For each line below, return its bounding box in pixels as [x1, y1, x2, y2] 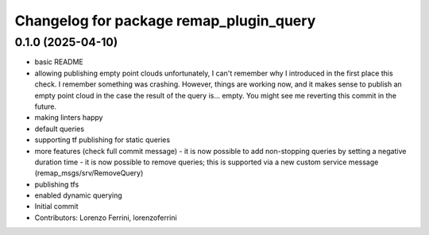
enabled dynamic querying [34, 191, 122, 200]
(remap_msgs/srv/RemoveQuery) [34, 168, 144, 178]
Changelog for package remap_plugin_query [14, 12, 316, 29]
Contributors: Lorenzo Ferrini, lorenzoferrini [34, 213, 178, 222]
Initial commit [34, 202, 79, 211]
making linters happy [34, 113, 103, 122]
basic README [34, 57, 83, 67]
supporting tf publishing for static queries [34, 135, 171, 144]
